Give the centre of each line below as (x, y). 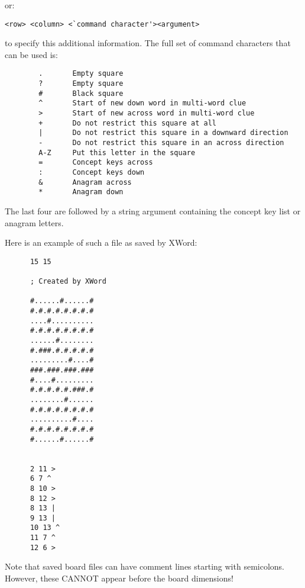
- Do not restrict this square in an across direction (161, 143)
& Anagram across (85, 182)
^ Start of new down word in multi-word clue (142, 103)
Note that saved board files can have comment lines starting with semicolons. (145, 566)
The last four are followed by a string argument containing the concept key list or (153, 211)
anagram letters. (34, 222)
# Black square (81, 93)
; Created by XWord (68, 282)
